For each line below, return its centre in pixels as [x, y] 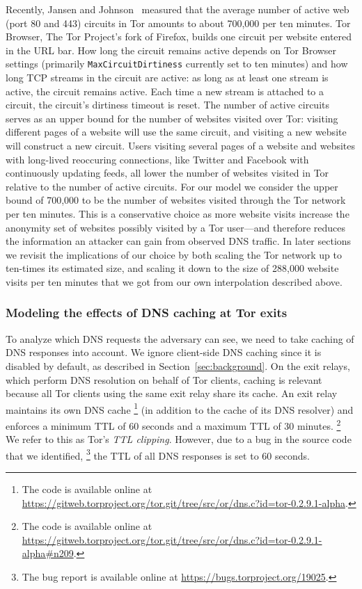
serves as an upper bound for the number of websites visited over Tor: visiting [172, 118]
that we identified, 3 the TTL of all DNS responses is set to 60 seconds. [158, 454]
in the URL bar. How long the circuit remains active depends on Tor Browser [171, 50]
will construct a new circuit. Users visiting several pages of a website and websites [181, 145]
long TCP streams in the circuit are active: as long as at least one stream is [167, 78]
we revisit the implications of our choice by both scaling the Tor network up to [174, 254]
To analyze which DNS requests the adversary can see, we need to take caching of [180, 338]
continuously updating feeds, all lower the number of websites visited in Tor [167, 173]
